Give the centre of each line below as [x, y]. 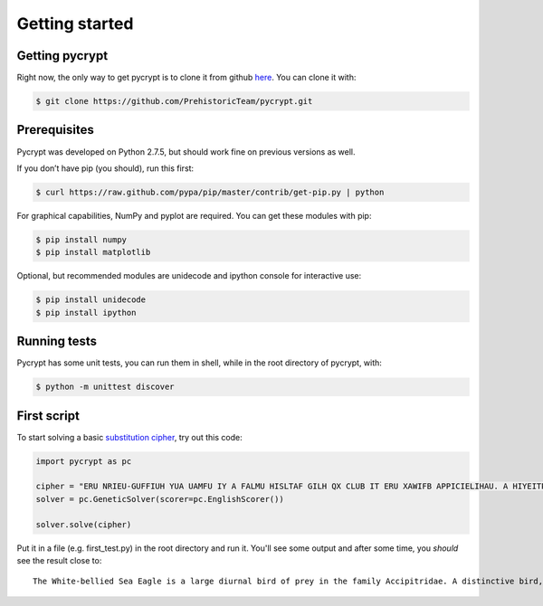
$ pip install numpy [81, 239]
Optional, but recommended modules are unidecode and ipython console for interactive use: [189, 276]
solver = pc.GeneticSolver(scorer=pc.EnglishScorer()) [160, 499]
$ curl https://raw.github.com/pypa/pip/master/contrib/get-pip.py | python [210, 192]
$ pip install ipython [86, 312]
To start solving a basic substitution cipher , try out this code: [130, 437]
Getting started [75, 24]
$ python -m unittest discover [105, 387]
